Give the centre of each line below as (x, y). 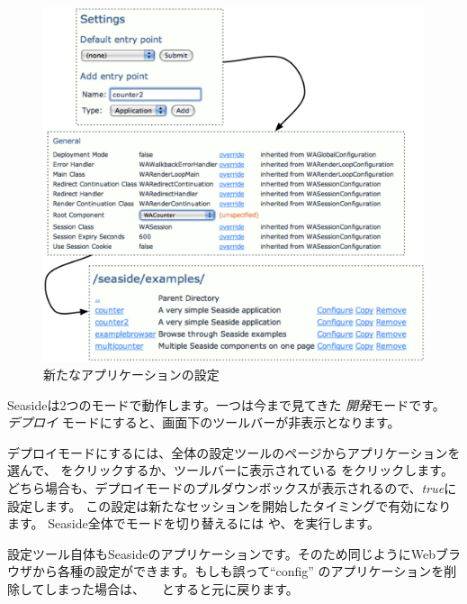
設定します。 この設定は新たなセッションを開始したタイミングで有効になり (229, 505)
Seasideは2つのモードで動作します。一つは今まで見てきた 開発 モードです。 (226, 404)
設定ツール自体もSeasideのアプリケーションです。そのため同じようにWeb (221, 553)
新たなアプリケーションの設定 (131, 374)
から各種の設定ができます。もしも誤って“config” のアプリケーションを (238, 571)
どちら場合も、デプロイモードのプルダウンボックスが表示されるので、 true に (232, 487)
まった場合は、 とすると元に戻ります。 (178, 588)
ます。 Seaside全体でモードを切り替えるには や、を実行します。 (194, 523)
